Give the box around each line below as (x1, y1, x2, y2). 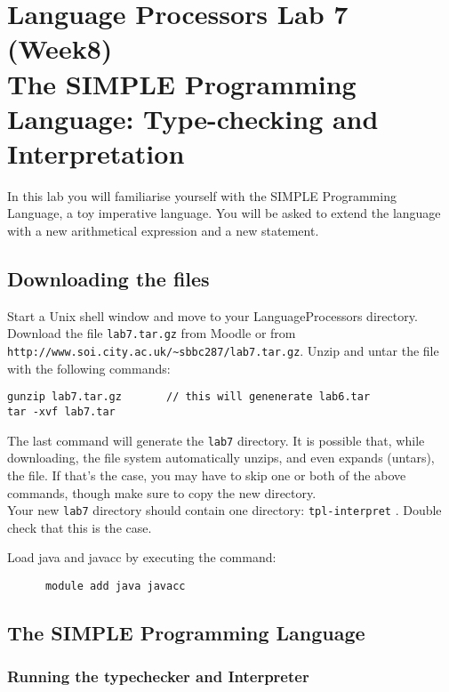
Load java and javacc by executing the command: (7, 548, 277, 567)
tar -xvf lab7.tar (7, 406, 116, 419)
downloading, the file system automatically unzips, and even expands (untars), (7, 448, 435, 467)
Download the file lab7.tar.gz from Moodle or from (7, 324, 296, 342)
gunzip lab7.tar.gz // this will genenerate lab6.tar (7, 390, 371, 404)
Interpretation (7, 134, 185, 171)
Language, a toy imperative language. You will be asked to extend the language (7, 204, 441, 222)
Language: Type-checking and (7, 100, 379, 136)
